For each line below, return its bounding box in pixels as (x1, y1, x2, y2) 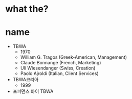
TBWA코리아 (12, 77, 39, 83)
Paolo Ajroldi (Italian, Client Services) (20, 70, 99, 77)
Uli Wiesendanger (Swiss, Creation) (20, 65, 96, 71)
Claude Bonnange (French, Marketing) (20, 60, 101, 66)
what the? (5, 3, 49, 15)
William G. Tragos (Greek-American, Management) (20, 54, 127, 60)
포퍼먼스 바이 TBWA (12, 88, 54, 94)
